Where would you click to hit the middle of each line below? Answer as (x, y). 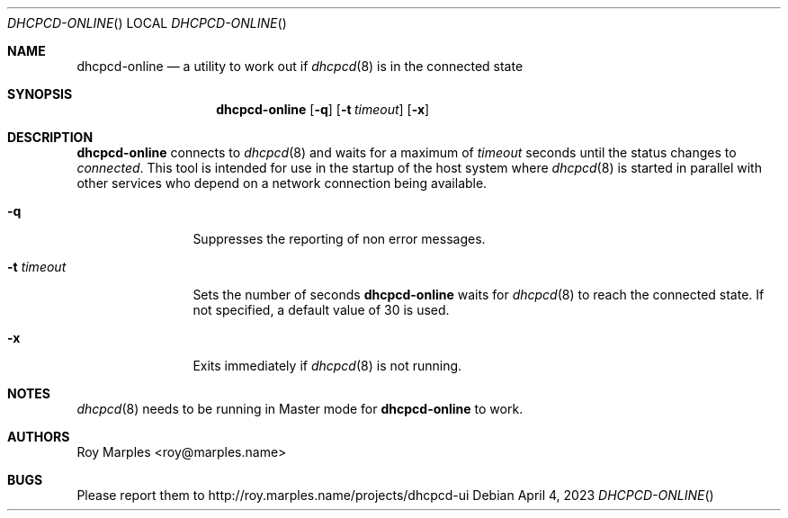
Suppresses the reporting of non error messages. (339, 239)
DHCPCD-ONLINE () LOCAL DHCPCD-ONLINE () (147, 23)
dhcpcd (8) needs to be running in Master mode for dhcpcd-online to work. (300, 409)
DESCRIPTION (50, 137)
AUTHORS (39, 437)
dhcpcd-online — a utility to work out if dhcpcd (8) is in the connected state (300, 66)
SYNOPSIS (40, 94)
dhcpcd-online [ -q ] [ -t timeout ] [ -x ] (323, 109)
